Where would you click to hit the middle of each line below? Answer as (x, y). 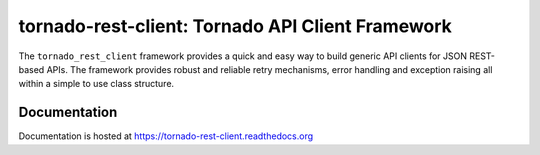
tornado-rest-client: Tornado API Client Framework (235, 26)
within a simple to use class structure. (96, 84)
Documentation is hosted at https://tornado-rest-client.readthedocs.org (166, 136)
